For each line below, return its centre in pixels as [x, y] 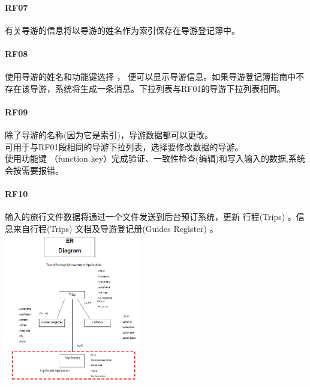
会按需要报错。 [34, 170]
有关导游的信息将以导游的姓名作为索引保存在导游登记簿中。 [122, 30]
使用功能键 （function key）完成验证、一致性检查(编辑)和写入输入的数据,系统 [155, 158]
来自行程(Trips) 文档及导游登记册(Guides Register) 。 [115, 228]
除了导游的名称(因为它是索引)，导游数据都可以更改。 [109, 135]
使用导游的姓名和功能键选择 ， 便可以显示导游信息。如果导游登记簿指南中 [151, 77]
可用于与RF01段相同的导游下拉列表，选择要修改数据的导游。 [124, 146]
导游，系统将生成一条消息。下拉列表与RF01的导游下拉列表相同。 [157, 88]
